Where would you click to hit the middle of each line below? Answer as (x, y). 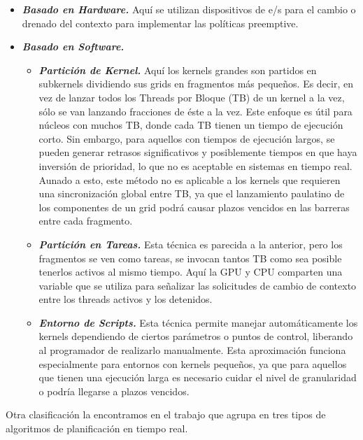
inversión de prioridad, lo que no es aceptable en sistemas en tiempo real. (195, 165)
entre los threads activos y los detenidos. (126, 299)
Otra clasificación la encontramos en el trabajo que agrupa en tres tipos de (166, 414)
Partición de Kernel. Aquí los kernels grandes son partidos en (178, 70)
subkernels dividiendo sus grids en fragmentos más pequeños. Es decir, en (196, 84)
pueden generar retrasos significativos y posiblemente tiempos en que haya (198, 152)
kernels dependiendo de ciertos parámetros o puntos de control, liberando (196, 336)
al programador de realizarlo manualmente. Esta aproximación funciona (192, 350)
